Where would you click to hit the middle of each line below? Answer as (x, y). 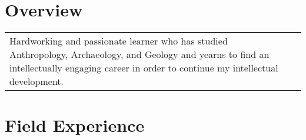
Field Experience (75, 125)
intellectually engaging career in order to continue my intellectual (144, 68)
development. (37, 81)
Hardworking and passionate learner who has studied (119, 41)
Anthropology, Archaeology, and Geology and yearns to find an (139, 54)
